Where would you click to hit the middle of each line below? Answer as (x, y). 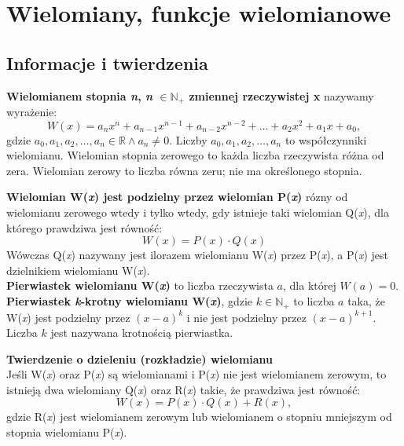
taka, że (366, 301)
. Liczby (188, 139)
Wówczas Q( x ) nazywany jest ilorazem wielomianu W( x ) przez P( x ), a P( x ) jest (197, 255)
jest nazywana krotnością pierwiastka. (142, 333)
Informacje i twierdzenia (107, 62)
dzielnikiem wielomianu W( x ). (78, 270)
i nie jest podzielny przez (246, 317)
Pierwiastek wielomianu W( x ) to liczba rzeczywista (140, 285)
